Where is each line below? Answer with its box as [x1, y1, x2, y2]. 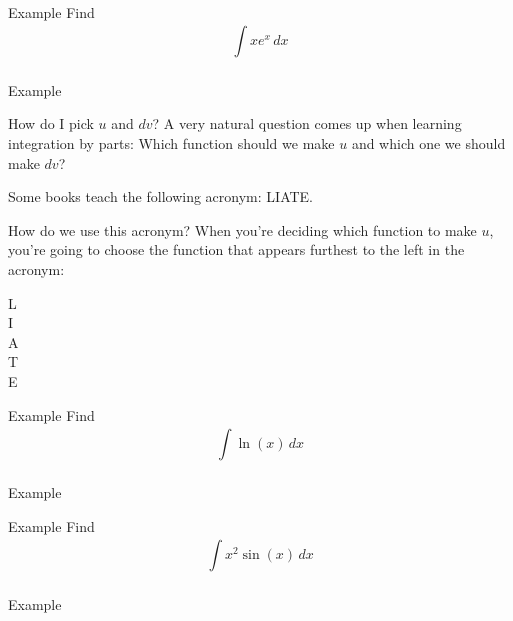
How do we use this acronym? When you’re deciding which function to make [8, 219, 477, 240]
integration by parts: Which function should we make [8, 132, 335, 153]
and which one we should [351, 132, 506, 153]
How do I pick [8, 113, 94, 134]
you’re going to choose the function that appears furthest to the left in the [8, 239, 465, 260]
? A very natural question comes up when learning [152, 113, 462, 134]
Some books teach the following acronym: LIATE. [8, 186, 314, 207]
